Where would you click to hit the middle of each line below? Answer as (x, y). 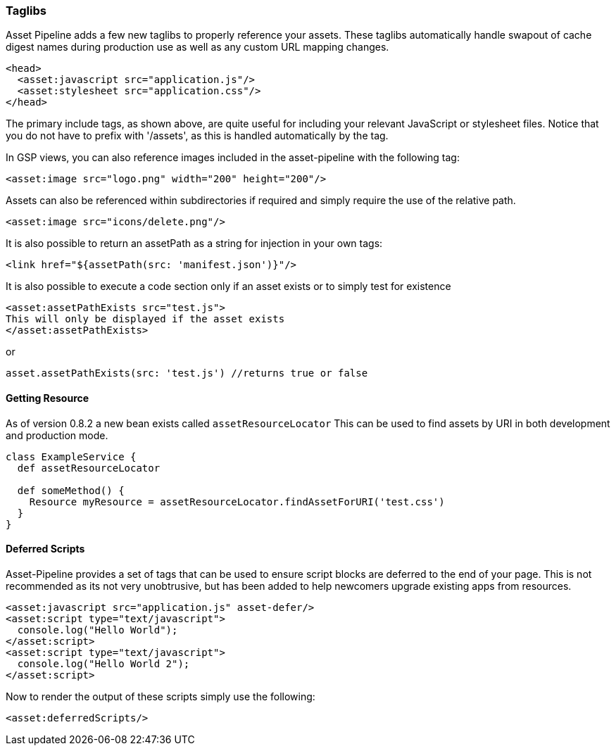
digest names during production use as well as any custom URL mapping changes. (197, 47)
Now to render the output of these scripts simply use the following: (161, 696)
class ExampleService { (71, 456)
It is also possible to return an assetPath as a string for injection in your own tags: (194, 244)
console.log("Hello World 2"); (103, 663)
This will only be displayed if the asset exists (145, 319)
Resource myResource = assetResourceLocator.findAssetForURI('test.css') (237, 501)
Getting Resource (48, 398)
